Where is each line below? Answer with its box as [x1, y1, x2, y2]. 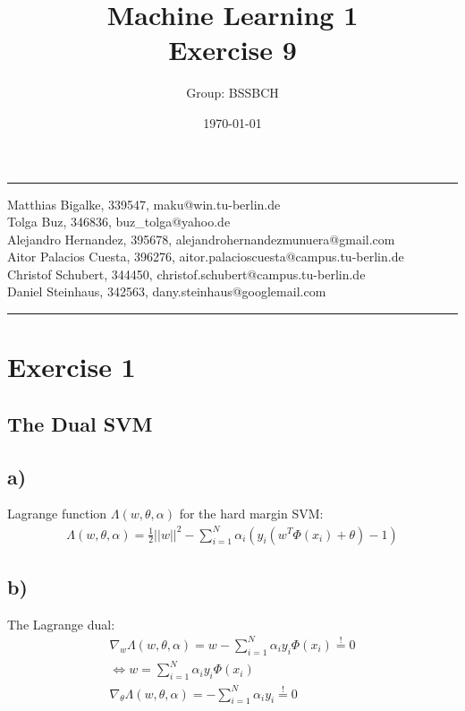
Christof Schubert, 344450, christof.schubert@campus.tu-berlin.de [7, 264, 366, 283]
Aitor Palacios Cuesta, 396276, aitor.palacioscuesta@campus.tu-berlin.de [7, 247, 404, 266]
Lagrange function [7, 504, 107, 523]
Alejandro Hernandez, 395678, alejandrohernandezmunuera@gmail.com [7, 229, 395, 248]
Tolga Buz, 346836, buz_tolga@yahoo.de [7, 212, 231, 231]
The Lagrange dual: [7, 614, 115, 633]
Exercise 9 [168, 31, 297, 68]
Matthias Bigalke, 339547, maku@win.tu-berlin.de [7, 194, 281, 213]
